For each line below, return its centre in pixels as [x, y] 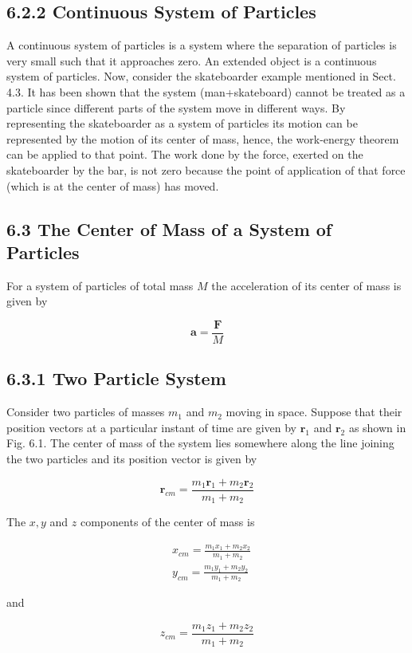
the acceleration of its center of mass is [306, 285]
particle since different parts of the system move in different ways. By [176, 107]
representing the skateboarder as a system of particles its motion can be [182, 123]
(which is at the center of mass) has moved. [113, 185]
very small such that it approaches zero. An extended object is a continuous [192, 60]
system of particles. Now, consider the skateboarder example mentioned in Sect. [201, 76]
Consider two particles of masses [86, 412]
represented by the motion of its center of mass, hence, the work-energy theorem [203, 138]
